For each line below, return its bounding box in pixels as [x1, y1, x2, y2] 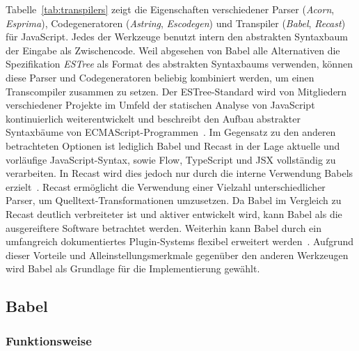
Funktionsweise [6, 331, 92, 349]
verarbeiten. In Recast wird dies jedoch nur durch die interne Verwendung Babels [6, 166, 353, 180]
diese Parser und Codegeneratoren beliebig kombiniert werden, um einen [6, 70, 314, 84]
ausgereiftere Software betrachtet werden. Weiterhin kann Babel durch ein [6, 220, 322, 235]
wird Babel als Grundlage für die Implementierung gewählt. [6, 261, 260, 276]
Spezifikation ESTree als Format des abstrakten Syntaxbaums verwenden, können [6, 56, 353, 71]
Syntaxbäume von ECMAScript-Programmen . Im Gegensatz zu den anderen [6, 125, 336, 139]
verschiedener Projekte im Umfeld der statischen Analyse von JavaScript [6, 97, 315, 112]
